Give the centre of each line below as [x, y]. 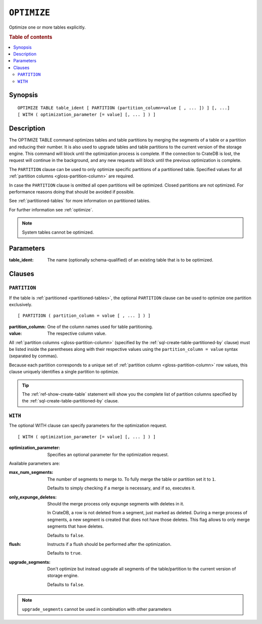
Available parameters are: [34, 463]
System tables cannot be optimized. [58, 232]
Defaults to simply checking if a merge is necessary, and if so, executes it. [122, 488]
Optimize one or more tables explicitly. [47, 27]
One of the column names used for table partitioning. [100, 327]
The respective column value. [77, 333]
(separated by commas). [33, 356]
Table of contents [31, 37]
